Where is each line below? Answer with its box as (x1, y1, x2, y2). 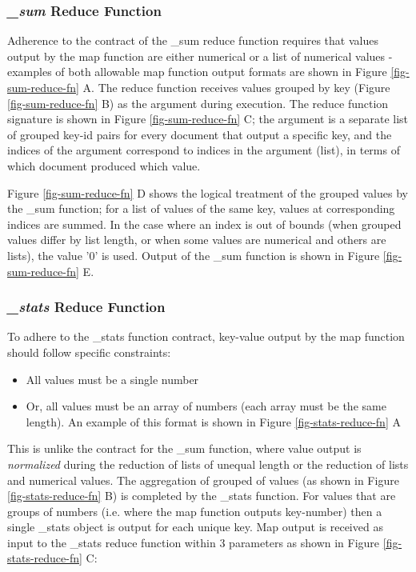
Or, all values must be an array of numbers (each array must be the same (26, 398, 386, 414)
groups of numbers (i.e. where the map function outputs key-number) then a (7, 502, 382, 519)
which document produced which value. (7, 157, 201, 174)
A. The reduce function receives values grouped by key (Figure (82, 79, 390, 95)
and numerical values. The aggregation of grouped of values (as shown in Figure (7, 471, 399, 488)
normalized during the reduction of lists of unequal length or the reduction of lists (7, 455, 409, 472)
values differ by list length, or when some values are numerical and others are (7, 231, 386, 248)
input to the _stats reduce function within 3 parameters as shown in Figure (7, 534, 380, 550)
